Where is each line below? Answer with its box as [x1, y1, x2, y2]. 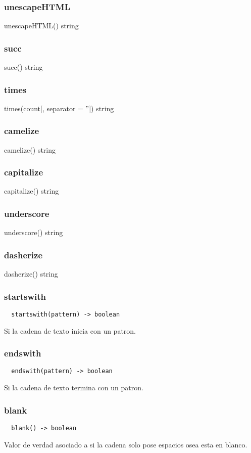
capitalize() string [4, 186, 59, 196]
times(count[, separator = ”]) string [4, 103, 114, 113]
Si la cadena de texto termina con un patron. [4, 382, 143, 393]
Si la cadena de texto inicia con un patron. [4, 325, 136, 336]
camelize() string [4, 144, 56, 155]
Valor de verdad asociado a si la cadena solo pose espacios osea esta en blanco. [4, 439, 247, 449]
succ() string [4, 62, 43, 72]
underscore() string [4, 227, 63, 238]
